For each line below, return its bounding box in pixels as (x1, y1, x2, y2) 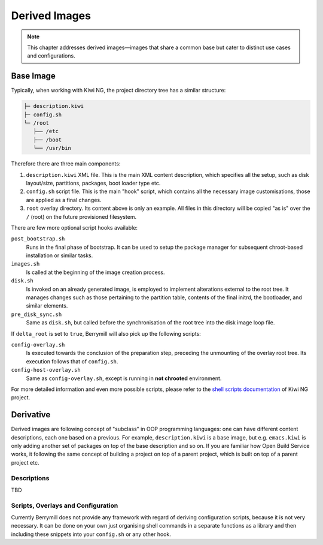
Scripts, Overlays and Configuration (11, 501, 118, 510)
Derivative (11, 409, 51, 420)
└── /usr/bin (33, 144, 72, 152)
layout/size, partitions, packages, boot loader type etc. (26, 179, 161, 186)
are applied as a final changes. (26, 196, 102, 203)
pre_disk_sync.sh (11, 311, 62, 318)
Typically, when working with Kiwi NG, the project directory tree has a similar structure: (11, 87, 226, 94)
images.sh (11, 261, 40, 267)
